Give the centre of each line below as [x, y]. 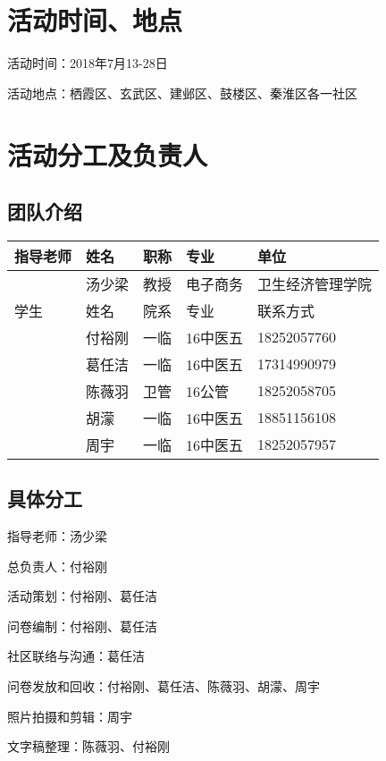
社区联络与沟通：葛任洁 [76, 656]
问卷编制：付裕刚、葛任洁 [82, 626]
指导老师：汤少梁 [57, 536]
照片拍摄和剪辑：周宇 [70, 716]
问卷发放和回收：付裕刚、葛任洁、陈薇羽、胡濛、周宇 [164, 686]
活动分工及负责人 [108, 154]
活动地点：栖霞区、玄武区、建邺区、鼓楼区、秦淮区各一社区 [182, 93]
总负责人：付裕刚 [57, 566]
